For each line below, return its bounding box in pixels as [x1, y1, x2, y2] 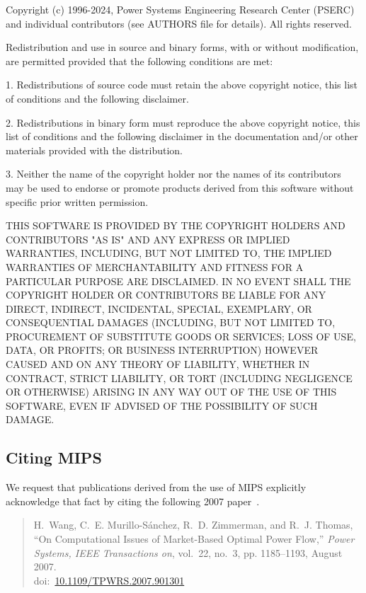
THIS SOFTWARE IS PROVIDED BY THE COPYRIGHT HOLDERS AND [6, 218, 345, 233]
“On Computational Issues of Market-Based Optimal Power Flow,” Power [33, 531, 355, 546]
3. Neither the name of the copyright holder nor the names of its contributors [6, 166, 341, 181]
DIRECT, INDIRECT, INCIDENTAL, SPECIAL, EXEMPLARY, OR [6, 301, 312, 316]
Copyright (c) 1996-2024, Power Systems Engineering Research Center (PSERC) [6, 2, 355, 16]
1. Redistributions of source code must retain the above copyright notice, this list [6, 77, 358, 92]
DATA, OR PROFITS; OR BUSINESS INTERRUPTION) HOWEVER [6, 342, 319, 357]
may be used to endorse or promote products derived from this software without [6, 180, 354, 195]
